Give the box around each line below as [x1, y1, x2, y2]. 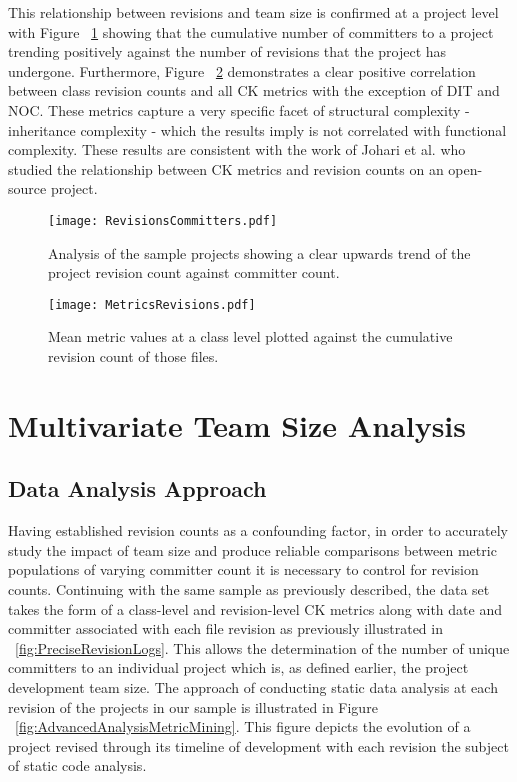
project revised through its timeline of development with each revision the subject [8, 735, 509, 756]
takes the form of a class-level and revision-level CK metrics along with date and [8, 598, 502, 619]
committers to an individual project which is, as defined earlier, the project [8, 657, 469, 678]
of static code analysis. [8, 755, 147, 776]
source [8, 178, 47, 199]
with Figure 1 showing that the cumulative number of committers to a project [8, 21, 494, 42]
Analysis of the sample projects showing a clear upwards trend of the [48, 242, 471, 263]
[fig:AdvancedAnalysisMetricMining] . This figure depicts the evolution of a [15, 716, 471, 737]
